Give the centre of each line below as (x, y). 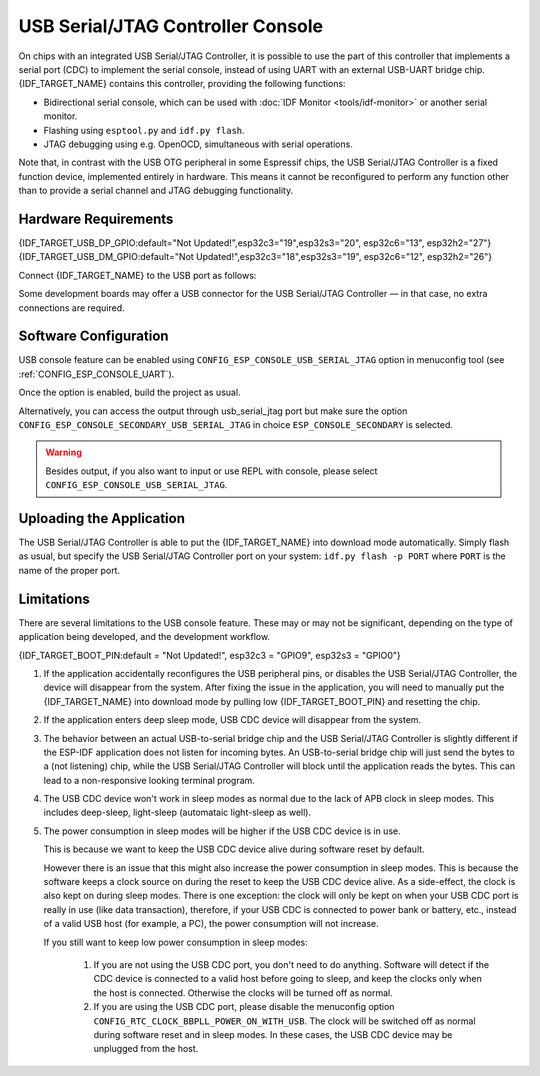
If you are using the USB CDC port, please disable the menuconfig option (244, 1007)
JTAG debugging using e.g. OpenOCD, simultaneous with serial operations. (198, 144)
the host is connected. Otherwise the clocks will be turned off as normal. (243, 992)
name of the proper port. (69, 570)
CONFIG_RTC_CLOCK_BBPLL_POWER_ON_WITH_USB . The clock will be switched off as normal (284, 1021)
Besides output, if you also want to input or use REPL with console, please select (211, 471)
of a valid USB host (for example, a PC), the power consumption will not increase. (211, 924)
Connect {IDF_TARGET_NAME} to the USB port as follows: (137, 275)
